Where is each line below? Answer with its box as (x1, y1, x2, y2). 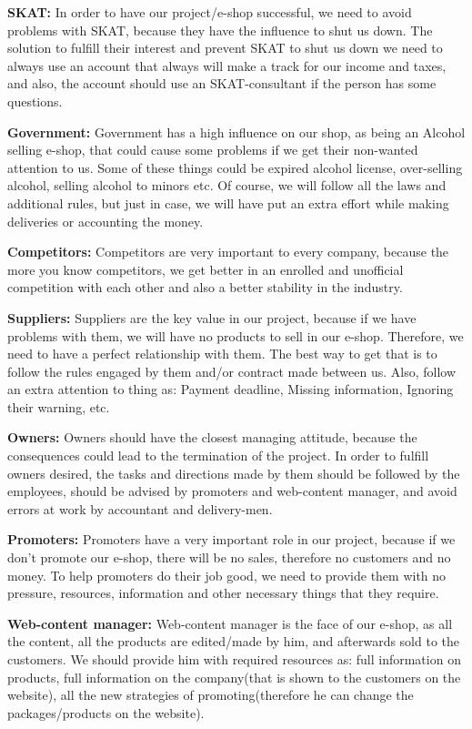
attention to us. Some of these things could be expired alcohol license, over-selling (7, 157, 463, 177)
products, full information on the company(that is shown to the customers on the (7, 667, 461, 686)
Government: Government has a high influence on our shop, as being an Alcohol (7, 122, 466, 141)
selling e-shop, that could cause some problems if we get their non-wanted (7, 140, 418, 159)
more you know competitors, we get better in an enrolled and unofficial (7, 259, 404, 278)
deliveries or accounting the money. (7, 211, 204, 230)
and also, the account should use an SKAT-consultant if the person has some (7, 74, 437, 93)
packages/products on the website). (7, 703, 205, 722)
